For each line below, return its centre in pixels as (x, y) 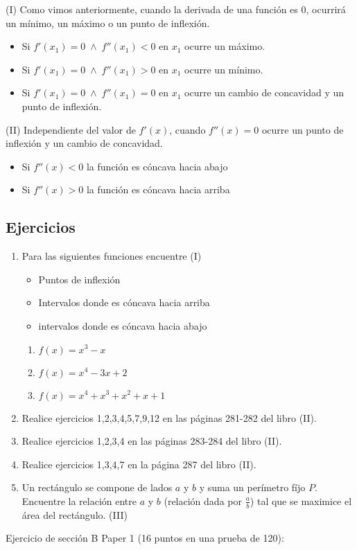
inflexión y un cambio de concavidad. (84, 143)
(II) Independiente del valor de (71, 129)
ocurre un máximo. (225, 46)
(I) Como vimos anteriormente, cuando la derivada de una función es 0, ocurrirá (176, 9)
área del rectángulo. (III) (75, 514)
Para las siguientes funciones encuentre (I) (112, 256)
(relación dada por (203, 500)
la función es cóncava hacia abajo (157, 166)
